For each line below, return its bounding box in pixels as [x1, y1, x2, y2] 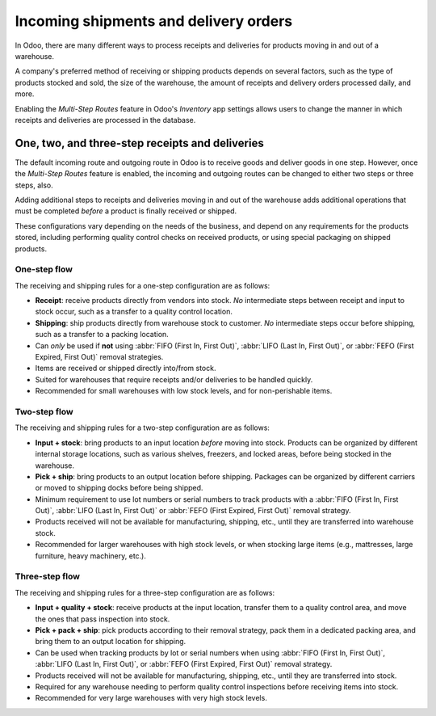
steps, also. [15, 180, 53, 190]
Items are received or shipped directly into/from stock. [35, 364, 216, 373]
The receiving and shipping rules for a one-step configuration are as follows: [15, 280, 270, 290]
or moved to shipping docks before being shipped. [35, 483, 203, 493]
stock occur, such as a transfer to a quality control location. [35, 307, 233, 317]
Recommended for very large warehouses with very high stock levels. [35, 693, 268, 703]
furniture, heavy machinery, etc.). [35, 550, 147, 561]
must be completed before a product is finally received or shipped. [15, 206, 237, 216]
